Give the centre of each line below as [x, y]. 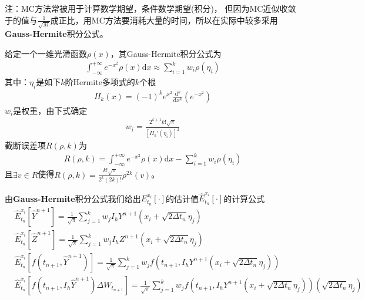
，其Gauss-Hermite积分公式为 [166, 53]
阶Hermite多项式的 [100, 81]
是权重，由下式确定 [50, 110]
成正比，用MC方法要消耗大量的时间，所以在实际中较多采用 [164, 20]
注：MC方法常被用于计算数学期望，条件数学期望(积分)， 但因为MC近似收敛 [150, 8]
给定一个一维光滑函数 [46, 53]
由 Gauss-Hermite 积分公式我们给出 [73, 198]
